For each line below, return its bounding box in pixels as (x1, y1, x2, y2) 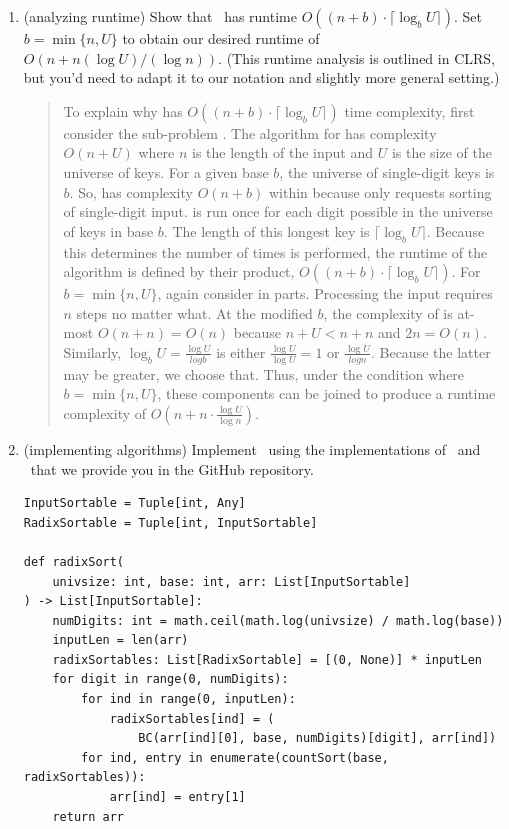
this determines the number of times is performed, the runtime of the (63, 241, 488, 262)
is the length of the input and (192, 142, 373, 163)
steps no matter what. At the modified (76, 302, 313, 323)
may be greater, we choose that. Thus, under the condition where (63, 363, 465, 384)
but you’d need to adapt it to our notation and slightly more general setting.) (23, 67, 500, 88)
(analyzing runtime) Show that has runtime (23, 6, 297, 26)
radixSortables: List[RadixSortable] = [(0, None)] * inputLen (52, 652, 482, 667)
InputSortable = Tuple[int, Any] (23, 496, 246, 511)
